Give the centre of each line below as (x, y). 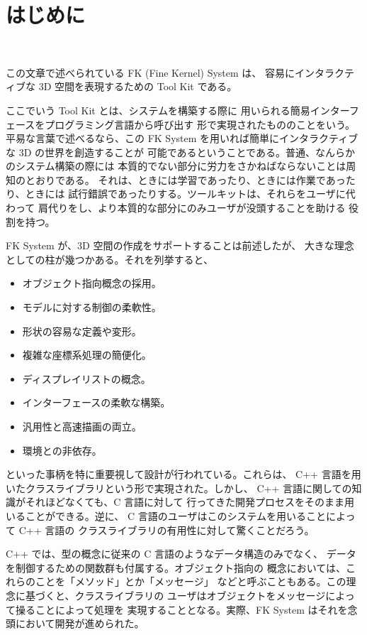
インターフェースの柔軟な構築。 (96, 402)
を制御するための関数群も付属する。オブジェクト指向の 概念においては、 (176, 567)
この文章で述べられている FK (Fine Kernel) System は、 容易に (151, 72)
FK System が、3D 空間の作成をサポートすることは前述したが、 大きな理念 (180, 245)
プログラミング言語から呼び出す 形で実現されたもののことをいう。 (200, 124)
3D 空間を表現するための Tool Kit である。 (138, 86)
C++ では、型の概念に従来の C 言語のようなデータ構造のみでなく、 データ (181, 554)
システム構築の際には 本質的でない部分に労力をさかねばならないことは (181, 166)
